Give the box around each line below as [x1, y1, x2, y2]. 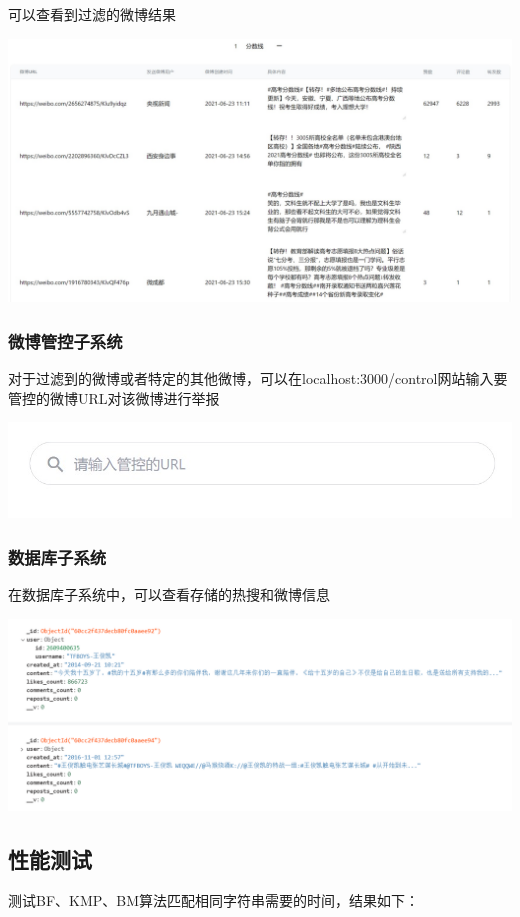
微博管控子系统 [8, 328, 123, 353]
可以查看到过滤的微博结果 [8, 4, 176, 24]
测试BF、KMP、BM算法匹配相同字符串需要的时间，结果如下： [8, 890, 420, 911]
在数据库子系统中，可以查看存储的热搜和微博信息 [8, 584, 330, 605]
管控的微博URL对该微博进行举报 [8, 387, 220, 408]
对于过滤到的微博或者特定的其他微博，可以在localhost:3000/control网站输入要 [8, 368, 508, 389]
